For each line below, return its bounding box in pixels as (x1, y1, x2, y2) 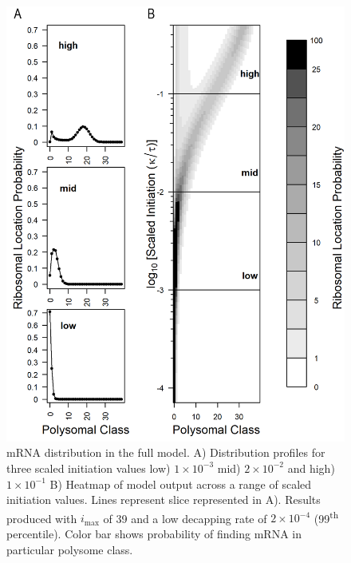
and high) (287, 459, 335, 476)
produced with (6, 509, 77, 526)
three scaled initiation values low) (6, 459, 171, 476)
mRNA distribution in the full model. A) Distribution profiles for (6, 444, 325, 461)
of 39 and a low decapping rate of (103, 509, 267, 526)
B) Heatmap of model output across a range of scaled (49, 475, 312, 492)
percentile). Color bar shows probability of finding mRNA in (6, 525, 302, 541)
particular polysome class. (6, 541, 133, 557)
